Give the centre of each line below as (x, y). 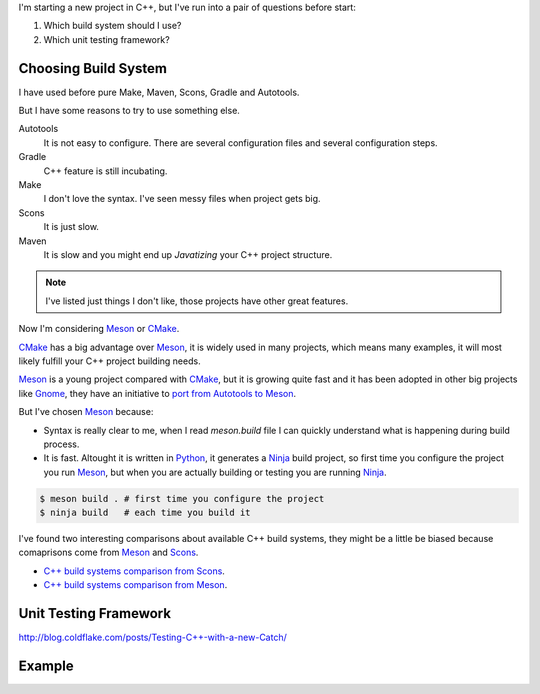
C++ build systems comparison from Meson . (135, 585)
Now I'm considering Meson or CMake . (99, 329)
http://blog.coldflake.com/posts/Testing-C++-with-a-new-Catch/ (152, 637)
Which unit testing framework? (106, 39)
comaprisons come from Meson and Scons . (108, 552)
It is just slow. (71, 227)
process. (61, 444)
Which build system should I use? (112, 26)
